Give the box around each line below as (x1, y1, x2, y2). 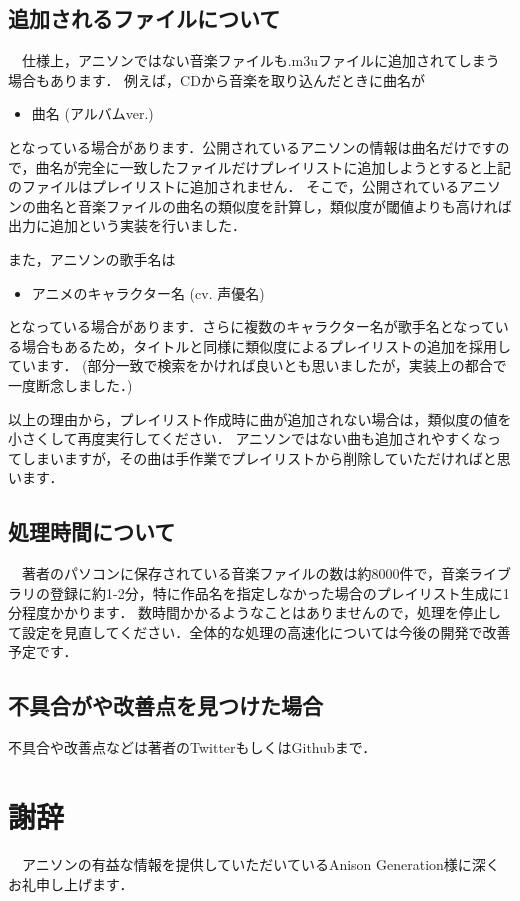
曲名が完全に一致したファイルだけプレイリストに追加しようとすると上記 (35, 156, 512, 177)
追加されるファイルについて (8, 3, 281, 34)
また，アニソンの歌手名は (8, 248, 176, 269)
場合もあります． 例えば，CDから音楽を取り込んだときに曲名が (8, 69, 425, 90)
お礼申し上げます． (8, 873, 134, 894)
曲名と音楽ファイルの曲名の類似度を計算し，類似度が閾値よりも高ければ (35, 195, 512, 216)
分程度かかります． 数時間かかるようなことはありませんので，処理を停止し (8, 602, 502, 623)
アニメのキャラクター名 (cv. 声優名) (31, 282, 265, 303)
